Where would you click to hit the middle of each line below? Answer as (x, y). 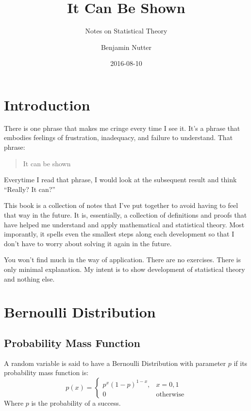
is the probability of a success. (76, 403)
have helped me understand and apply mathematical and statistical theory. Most (124, 224)
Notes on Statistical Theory (126, 31)
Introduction (47, 104)
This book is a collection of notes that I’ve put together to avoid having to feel (121, 205)
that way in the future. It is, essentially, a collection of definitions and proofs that (125, 215)
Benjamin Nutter (126, 47)
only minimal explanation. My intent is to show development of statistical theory (125, 269)
